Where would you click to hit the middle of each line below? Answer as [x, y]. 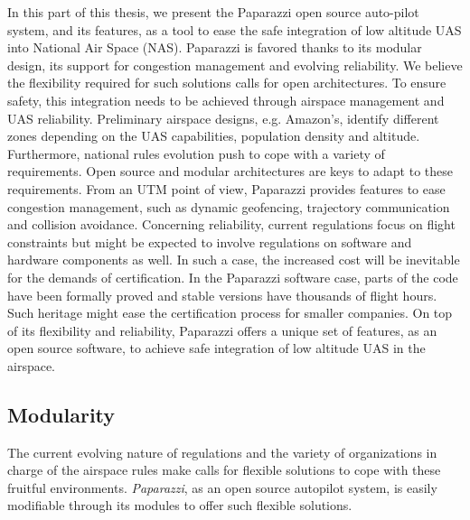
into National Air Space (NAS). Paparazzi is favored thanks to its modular [215, 47]
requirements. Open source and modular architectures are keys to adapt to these [230, 171]
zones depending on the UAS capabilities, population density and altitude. [214, 136]
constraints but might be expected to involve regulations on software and [210, 241]
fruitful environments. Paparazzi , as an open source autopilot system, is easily [222, 487]
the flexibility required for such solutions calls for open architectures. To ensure [227, 83]
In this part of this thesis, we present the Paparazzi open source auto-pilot [213, 12]
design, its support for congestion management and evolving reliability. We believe [235, 65]
